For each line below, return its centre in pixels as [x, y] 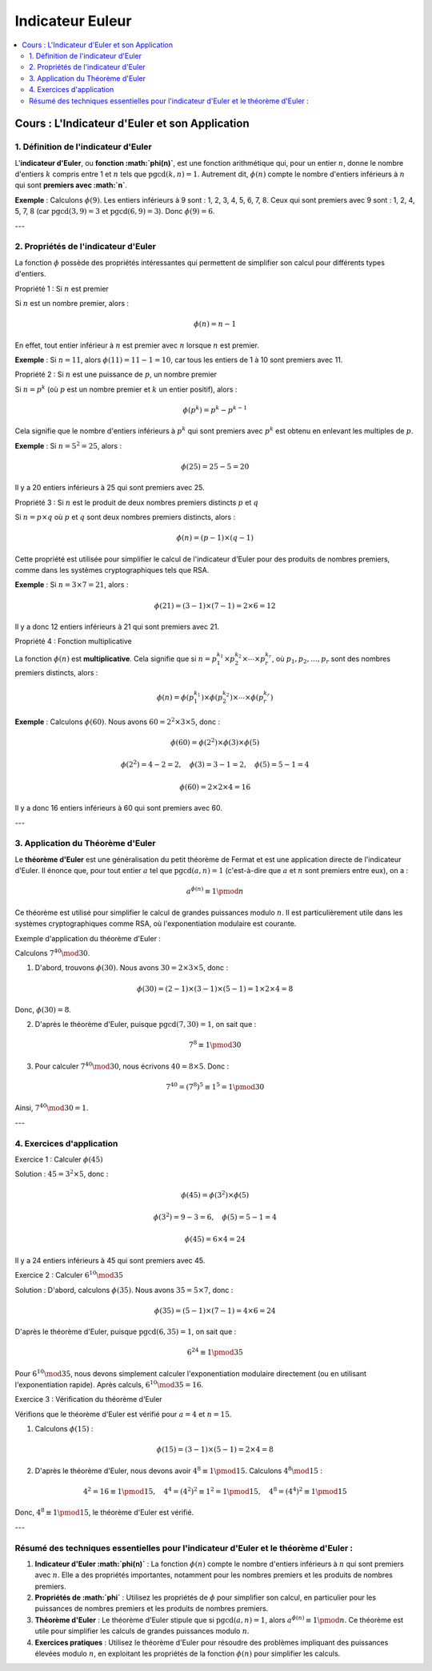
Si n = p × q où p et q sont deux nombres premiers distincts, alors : [125, 517]
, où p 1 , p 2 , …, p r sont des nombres [332, 659]
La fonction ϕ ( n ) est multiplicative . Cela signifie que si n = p [116, 658]
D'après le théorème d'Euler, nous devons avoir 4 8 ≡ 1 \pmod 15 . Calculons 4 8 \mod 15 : [179, 1470]
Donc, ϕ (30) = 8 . [43, 1009]
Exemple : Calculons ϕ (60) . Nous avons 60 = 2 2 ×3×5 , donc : [117, 721]
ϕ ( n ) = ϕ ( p [175, 697]
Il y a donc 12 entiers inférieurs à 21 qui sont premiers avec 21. [117, 626]
